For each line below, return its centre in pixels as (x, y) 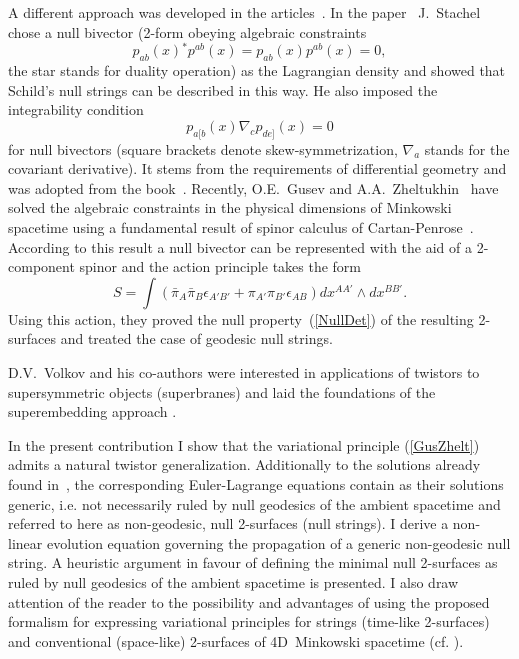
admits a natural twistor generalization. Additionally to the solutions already (244, 464)
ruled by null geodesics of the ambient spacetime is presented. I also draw (233, 581)
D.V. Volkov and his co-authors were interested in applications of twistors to (244, 371)
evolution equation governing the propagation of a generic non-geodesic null (278, 542)
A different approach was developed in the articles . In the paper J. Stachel (244, 12)
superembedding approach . (92, 411)
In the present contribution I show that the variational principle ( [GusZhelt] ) (244, 444)
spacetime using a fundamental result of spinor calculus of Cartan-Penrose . (241, 227)
